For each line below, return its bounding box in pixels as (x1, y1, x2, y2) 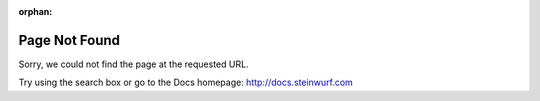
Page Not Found (18, 31, 120, 49)
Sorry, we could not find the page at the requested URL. (18, 58, 249, 70)
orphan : (18, 6, 53, 17)
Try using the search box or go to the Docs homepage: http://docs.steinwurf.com (18, 76, 354, 89)
